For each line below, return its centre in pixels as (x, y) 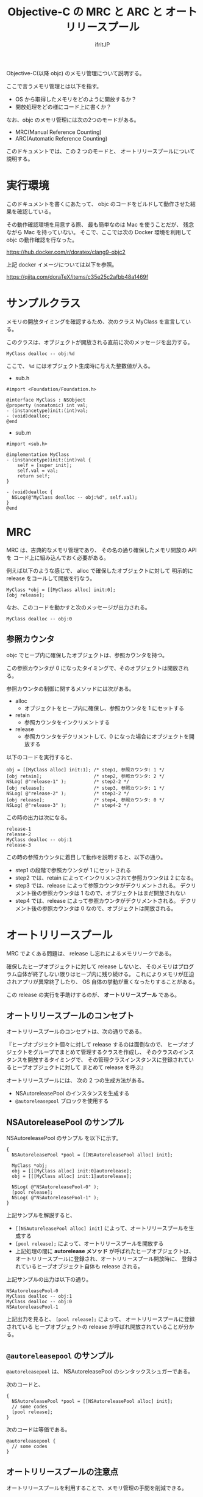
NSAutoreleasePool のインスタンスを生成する (72, 1094)
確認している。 (36, 211)
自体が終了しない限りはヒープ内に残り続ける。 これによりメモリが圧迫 (105, 974)
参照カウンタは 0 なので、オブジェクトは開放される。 (109, 908)
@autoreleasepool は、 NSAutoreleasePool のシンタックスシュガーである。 (100, 1371)
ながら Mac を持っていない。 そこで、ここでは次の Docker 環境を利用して (99, 232)
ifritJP (102, 44)
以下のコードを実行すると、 (41, 757)
